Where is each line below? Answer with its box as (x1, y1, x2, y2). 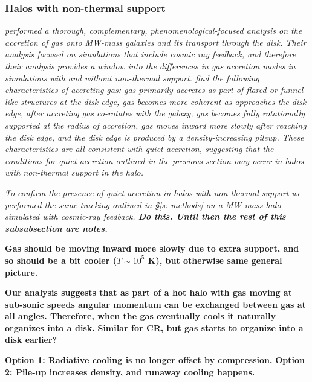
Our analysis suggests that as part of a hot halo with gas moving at (5, 286, 292, 299)
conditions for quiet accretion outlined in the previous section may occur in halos (5, 154, 304, 167)
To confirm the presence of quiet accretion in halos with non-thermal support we (5, 186, 302, 199)
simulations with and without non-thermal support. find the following (5, 71, 259, 84)
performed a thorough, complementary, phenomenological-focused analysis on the (5, 24, 302, 37)
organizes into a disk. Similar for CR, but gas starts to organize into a (5, 321, 304, 334)
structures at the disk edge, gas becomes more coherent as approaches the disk (20, 95, 307, 107)
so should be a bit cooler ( (5, 253, 117, 266)
